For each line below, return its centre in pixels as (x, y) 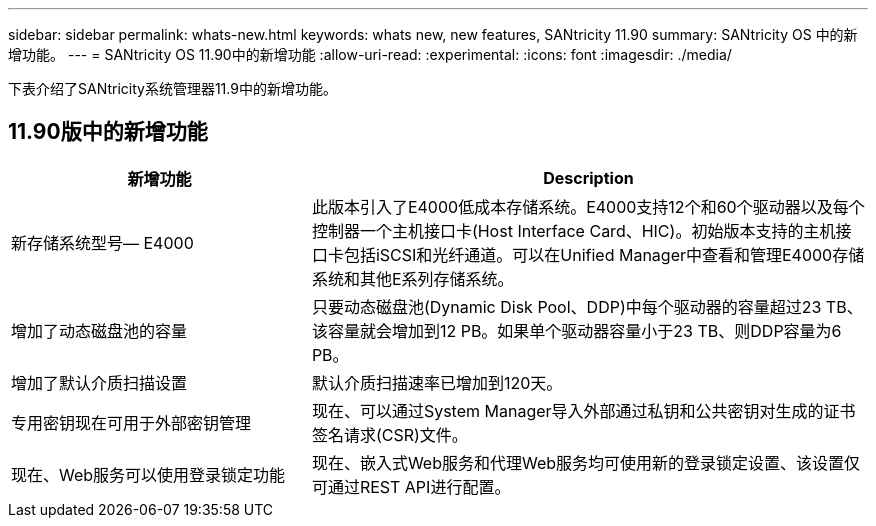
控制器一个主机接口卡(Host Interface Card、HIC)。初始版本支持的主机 (573, 230)
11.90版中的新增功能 (108, 132)
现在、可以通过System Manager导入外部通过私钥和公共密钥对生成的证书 (583, 410)
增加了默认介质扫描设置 (99, 382)
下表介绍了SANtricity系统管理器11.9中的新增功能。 (172, 88)
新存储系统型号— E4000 (102, 242)
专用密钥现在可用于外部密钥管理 (131, 422)
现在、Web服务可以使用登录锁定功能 (148, 474)
